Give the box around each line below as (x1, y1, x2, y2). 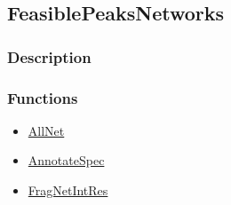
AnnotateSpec (28, 151, 105, 170)
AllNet (28, 121, 65, 139)
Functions (7, 86, 78, 108)
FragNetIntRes (28, 181, 108, 200)
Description (7, 45, 92, 67)
